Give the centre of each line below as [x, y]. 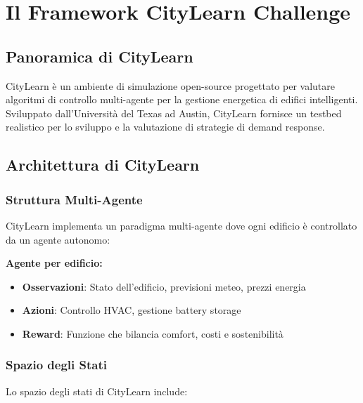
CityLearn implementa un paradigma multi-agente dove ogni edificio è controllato [181, 225]
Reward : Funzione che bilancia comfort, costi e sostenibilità [153, 333]
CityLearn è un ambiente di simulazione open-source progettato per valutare [170, 85]
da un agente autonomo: [58, 239]
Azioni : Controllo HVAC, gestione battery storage [132, 310]
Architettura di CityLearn [103, 165]
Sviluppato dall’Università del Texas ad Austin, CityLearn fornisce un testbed [174, 113]
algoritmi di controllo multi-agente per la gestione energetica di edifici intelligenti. [182, 99]
